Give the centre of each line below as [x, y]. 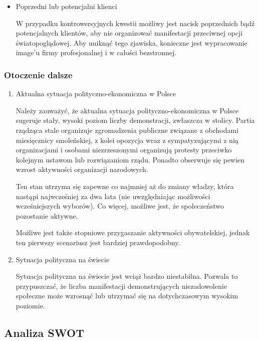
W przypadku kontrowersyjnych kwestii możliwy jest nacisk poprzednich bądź [135, 23]
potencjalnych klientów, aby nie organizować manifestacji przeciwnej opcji [129, 33]
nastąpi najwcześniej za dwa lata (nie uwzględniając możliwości [113, 196]
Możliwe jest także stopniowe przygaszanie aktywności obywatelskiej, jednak [133, 232]
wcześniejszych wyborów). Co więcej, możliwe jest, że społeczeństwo [120, 206]
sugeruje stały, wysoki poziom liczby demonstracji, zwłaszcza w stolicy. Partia [135, 120]
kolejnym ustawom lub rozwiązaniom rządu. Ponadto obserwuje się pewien [130, 159]
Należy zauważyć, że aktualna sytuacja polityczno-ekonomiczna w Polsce [127, 110]
